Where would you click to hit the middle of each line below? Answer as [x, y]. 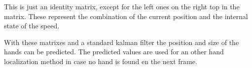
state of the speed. [32, 26]
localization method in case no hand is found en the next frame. [101, 61]
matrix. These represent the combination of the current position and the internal [126, 16]
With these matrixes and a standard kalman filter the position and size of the [122, 42]
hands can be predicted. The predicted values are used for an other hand [114, 52]
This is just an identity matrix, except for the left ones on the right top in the [122, 6]
